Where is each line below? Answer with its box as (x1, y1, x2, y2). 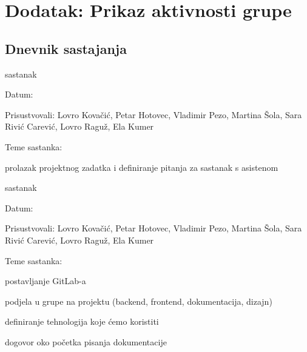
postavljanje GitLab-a (5, 274, 86, 287)
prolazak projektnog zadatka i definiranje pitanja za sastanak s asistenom (5, 161, 278, 173)
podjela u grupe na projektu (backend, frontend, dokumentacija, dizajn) (5, 294, 272, 307)
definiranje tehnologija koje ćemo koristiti (5, 315, 159, 328)
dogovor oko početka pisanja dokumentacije (5, 335, 167, 348)
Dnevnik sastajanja (5, 39, 127, 58)
